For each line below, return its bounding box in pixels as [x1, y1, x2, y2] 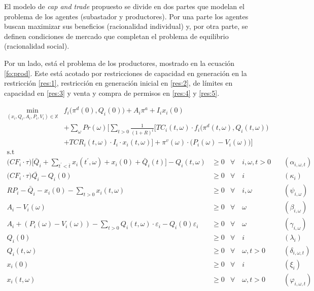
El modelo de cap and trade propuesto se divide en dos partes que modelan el [4, 1, 245, 11]
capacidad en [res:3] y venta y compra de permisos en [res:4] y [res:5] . [4, 87, 220, 98]
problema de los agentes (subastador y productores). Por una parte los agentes [4, 11, 249, 21]
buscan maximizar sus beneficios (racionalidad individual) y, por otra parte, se [4, 21, 248, 31]
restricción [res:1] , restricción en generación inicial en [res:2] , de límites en [4, 78, 233, 88]
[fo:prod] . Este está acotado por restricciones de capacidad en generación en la [4, 67, 247, 78]
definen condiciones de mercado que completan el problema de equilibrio [4, 30, 229, 41]
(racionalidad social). [4, 41, 69, 51]
